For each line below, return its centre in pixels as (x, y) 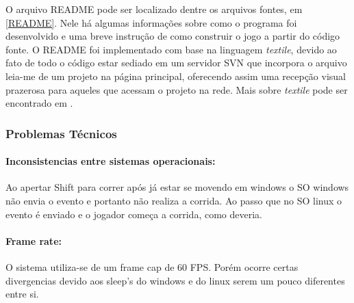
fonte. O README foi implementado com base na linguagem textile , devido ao (171, 49)
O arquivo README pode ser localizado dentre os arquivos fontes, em (154, 9)
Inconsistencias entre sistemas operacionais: (111, 161)
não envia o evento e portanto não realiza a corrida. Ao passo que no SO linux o (174, 200)
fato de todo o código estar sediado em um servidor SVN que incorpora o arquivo (176, 63)
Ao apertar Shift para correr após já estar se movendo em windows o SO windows (177, 187)
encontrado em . (39, 103)
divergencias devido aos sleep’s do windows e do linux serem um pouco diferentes (175, 280)
